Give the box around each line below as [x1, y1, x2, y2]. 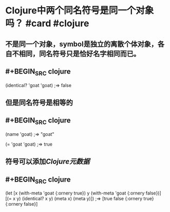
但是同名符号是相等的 [5, 98, 73, 107]
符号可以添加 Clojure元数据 [5, 157, 90, 166]
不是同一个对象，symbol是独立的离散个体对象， [5, 40, 158, 48]
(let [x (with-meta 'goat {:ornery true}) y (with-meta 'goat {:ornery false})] [5, 190, 162, 196]
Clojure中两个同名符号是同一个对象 [5, 5, 154, 16]
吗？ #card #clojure [5, 17, 89, 29]
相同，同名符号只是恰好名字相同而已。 [18, 49, 140, 58]
